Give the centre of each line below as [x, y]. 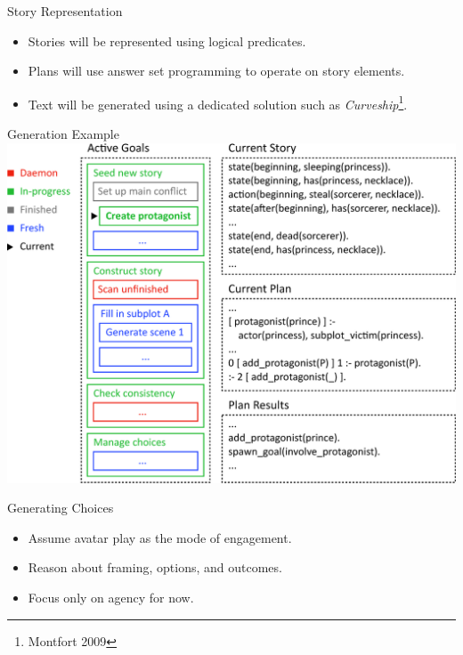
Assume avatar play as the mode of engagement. [160, 537]
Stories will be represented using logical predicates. [167, 40]
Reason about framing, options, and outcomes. [155, 567]
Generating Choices [61, 508]
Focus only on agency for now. [111, 597]
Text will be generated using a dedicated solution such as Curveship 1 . [218, 102]
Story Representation [65, 11]
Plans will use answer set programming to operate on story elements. [216, 71]
